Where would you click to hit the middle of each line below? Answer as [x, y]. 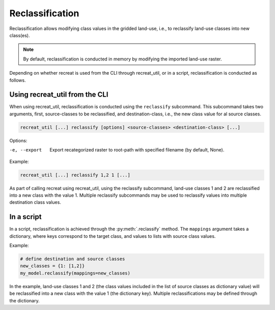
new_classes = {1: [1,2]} [52, 266]
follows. [18, 80]
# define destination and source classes [73, 259]
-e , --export [26, 150]
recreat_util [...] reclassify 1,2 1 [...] [75, 175]
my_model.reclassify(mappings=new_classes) [75, 273]
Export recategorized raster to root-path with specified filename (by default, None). [137, 150]
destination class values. [35, 202]
